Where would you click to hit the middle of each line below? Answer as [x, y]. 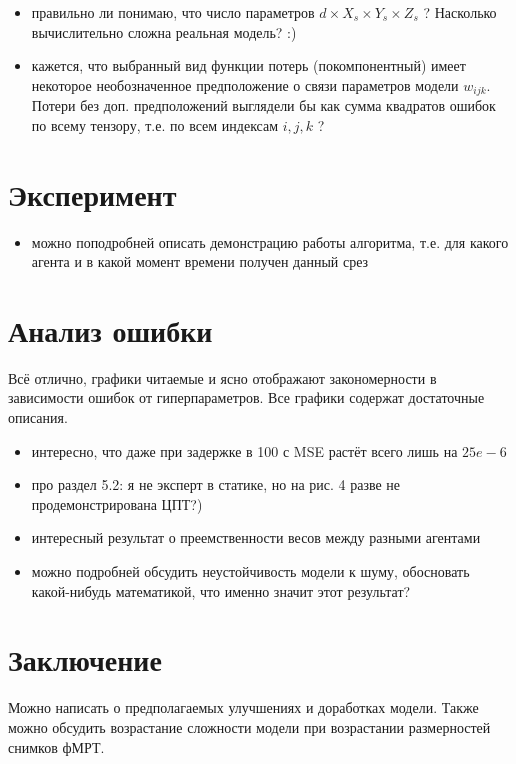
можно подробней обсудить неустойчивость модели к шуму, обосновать [250, 571]
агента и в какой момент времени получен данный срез [200, 261]
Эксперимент [92, 193]
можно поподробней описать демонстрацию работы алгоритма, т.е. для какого [270, 241]
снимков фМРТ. [56, 746]
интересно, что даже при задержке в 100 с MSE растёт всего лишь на [244, 450]
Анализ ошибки [110, 329]
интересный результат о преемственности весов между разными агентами [256, 537]
